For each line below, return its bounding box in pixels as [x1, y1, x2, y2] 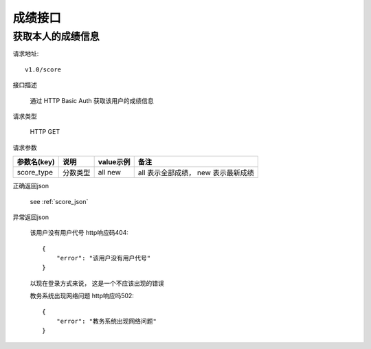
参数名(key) [16, 157, 55, 167]
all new [98, 168, 122, 177]
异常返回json [12, 213, 49, 221]
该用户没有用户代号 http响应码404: [30, 229, 128, 237]
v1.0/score [25, 65, 62, 74]
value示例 [98, 157, 131, 167]
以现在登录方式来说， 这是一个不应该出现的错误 [30, 279, 164, 287]
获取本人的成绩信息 [12, 30, 100, 43]
